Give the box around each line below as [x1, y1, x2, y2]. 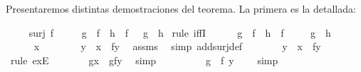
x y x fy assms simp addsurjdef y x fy [33, 39, 321, 54]
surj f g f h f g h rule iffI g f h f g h [28, 25, 331, 40]
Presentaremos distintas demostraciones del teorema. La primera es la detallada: [6, 1, 356, 16]
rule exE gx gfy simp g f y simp [10, 52, 278, 67]
